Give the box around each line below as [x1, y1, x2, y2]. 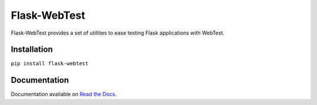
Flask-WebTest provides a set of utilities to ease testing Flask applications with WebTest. [11, 29, 225, 36]
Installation [11, 45, 53, 55]
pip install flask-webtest [11, 60, 89, 67]
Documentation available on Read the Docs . [11, 91, 117, 98]
